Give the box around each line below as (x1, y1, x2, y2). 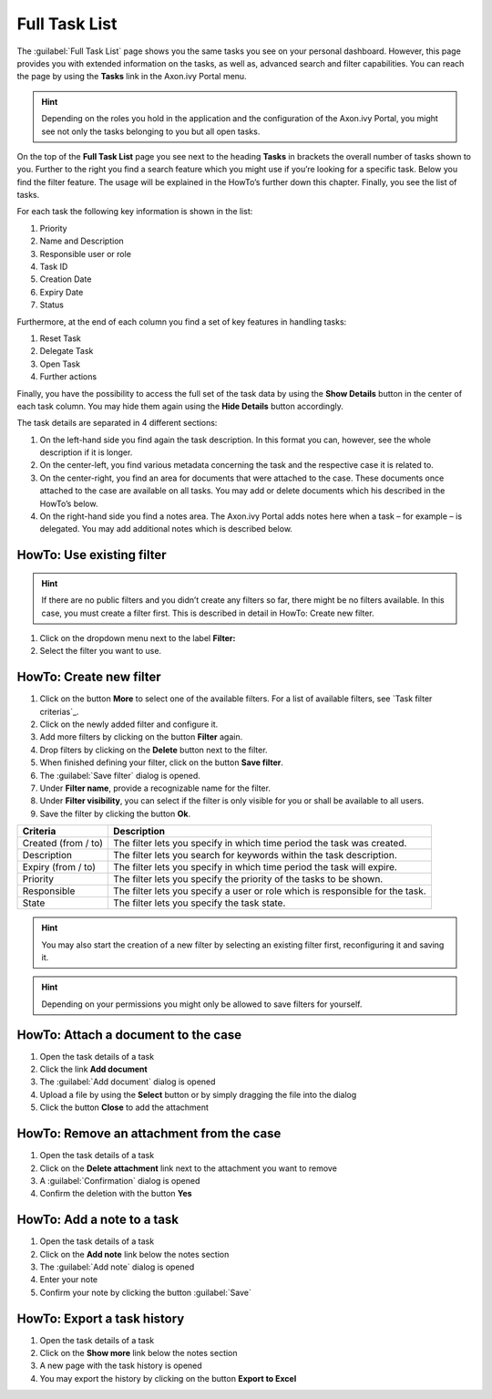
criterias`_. (39, 706, 79, 717)
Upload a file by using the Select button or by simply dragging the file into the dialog (39, 1089, 357, 1100)
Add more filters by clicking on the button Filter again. (39, 731, 243, 742)
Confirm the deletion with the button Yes (39, 1188, 192, 1199)
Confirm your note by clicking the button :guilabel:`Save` (39, 1287, 252, 1298)
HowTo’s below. (39, 498, 98, 509)
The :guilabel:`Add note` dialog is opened (39, 1261, 195, 1272)
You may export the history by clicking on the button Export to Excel (39, 1373, 297, 1383)
